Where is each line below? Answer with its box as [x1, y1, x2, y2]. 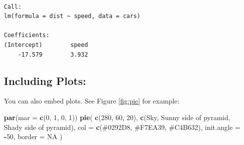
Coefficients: [4, 32, 50, 39]
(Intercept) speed [4, 41, 88, 48]
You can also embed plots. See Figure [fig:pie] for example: [4, 96, 179, 106]
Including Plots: [4, 73, 86, 88]
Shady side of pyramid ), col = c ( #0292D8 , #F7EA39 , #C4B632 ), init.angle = [4, 122, 241, 132]
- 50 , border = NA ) [4, 131, 63, 142]
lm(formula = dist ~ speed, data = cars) [4, 13, 141, 20]
